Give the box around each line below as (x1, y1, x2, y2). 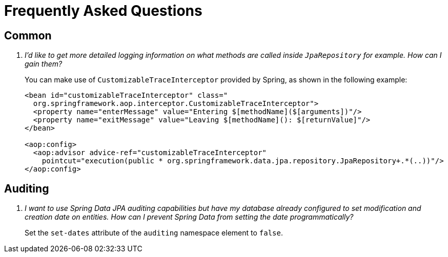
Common (4, 29, 52, 42)
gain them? (25, 59, 63, 69)
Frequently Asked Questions (4, 2, 202, 19)
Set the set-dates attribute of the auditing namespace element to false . (25, 228, 283, 238)
